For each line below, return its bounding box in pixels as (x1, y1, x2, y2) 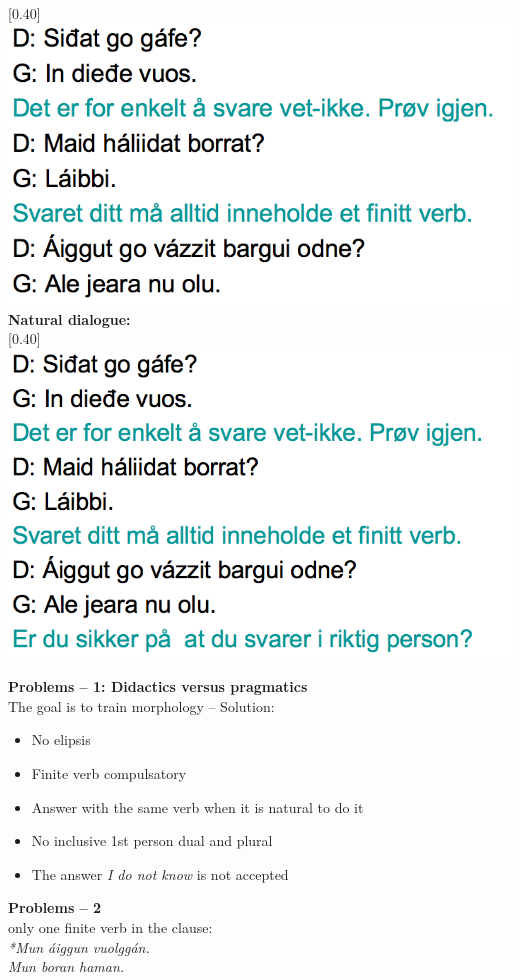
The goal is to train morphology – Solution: (8, 695, 275, 716)
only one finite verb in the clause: (8, 917, 213, 938)
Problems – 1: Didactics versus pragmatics (8, 676, 308, 697)
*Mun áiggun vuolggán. (8, 936, 150, 957)
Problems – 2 (8, 897, 102, 918)
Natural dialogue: (8, 308, 131, 329)
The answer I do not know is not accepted (31, 863, 289, 884)
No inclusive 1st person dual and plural (31, 830, 273, 851)
